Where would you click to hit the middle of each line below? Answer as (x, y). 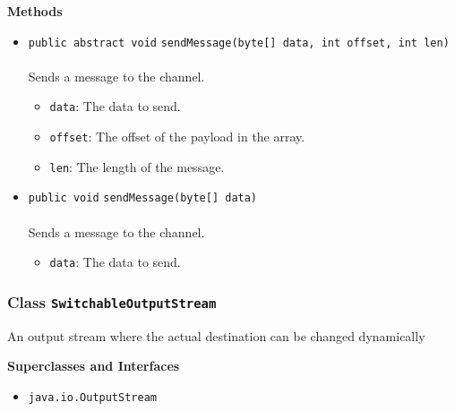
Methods (35, 11)
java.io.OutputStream (92, 397)
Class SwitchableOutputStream (112, 301)
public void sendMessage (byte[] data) (143, 198)
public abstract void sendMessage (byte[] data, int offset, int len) (239, 43)
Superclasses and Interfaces (94, 366)
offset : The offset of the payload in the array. (177, 137)
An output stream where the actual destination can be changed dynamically (216, 335)
